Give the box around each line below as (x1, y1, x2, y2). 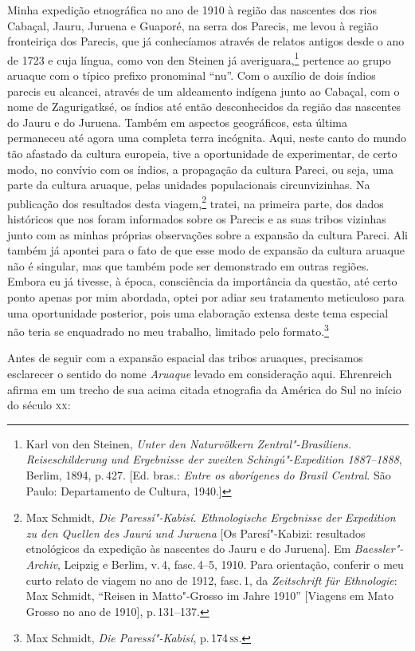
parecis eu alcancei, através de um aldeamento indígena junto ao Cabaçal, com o (7, 82, 400, 99)
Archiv (25, 555, 58, 572)
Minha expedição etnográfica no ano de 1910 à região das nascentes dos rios (7, 2, 378, 18)
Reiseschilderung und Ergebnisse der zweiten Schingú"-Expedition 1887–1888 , (25, 451, 402, 468)
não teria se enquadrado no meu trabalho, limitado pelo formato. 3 (7, 321, 329, 339)
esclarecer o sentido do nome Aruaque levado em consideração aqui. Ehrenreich (7, 365, 392, 382)
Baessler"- (354, 540, 404, 557)
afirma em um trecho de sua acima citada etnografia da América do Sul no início (7, 381, 401, 397)
